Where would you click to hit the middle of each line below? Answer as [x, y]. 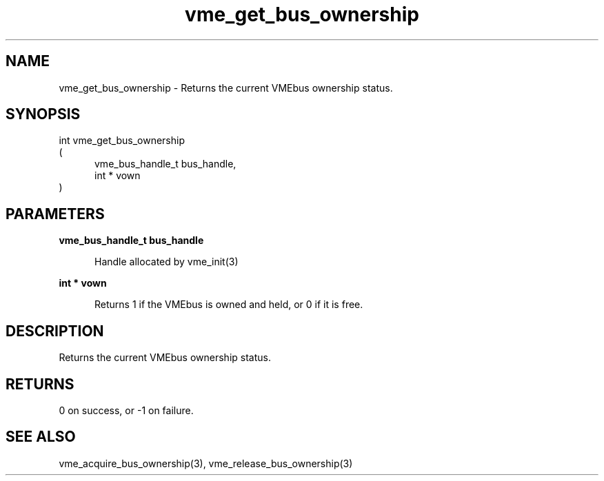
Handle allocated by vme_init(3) [167, 262]
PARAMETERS [55, 214]
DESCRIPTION [55, 331]
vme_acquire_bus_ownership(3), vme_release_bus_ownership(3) [206, 463]
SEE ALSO [41, 437]
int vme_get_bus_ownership [122, 141]
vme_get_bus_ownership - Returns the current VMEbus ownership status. [226, 88]
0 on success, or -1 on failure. [126, 410]
